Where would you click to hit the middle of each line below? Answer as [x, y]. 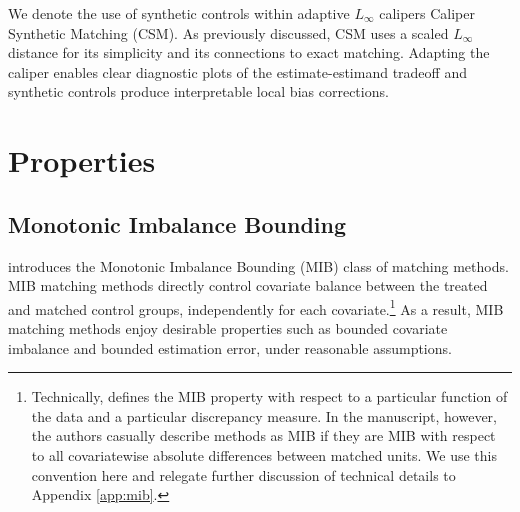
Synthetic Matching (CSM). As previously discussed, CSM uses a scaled [228, 32]
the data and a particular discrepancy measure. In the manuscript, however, [264, 415]
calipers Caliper [427, 13]
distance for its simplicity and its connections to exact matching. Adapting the [249, 52]
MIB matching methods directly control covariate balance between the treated [248, 285]
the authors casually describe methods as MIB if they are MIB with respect [263, 435]
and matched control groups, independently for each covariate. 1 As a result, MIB [256, 307]
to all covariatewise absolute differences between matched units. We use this [264, 454]
